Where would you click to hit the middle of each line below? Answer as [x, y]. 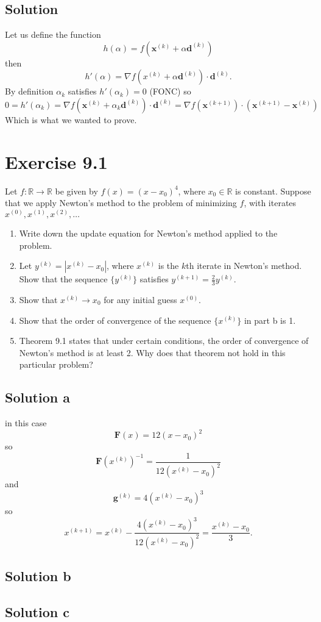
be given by [76, 191]
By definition [29, 91]
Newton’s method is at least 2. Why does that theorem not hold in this [152, 352]
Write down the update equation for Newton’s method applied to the [148, 233]
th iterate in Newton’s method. [244, 266]
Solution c [37, 611]
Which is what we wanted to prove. [71, 119]
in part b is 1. [270, 320]
